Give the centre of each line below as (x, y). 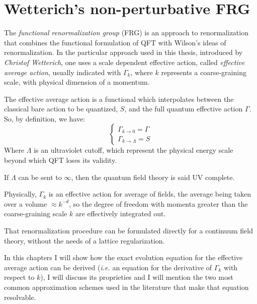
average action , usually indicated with (63, 72)
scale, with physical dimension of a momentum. (77, 82)
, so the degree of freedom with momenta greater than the (158, 203)
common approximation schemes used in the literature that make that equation (126, 287)
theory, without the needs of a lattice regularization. (84, 240)
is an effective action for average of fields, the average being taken (150, 194)
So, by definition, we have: (45, 118)
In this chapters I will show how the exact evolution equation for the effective (123, 257)
